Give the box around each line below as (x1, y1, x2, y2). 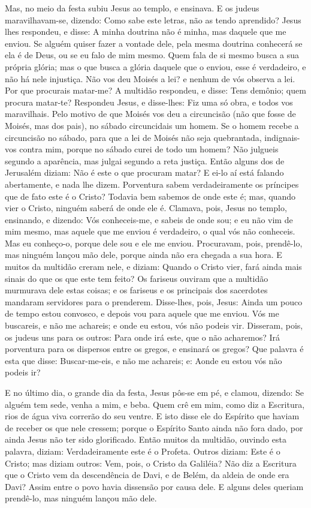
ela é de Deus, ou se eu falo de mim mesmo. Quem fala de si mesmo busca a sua (5, 49, 299, 61)
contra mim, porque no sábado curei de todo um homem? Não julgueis (19, 143, 279, 155)
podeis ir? (5, 366, 41, 378)
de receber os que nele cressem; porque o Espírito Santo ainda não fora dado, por (5, 421, 303, 434)
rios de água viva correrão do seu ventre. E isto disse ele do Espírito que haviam (5, 410, 300, 422)
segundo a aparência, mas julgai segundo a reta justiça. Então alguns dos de (5, 154, 285, 167)
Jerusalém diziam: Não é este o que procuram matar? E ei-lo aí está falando (5, 166, 284, 179)
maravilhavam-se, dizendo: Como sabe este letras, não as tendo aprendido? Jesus (5, 13, 301, 26)
